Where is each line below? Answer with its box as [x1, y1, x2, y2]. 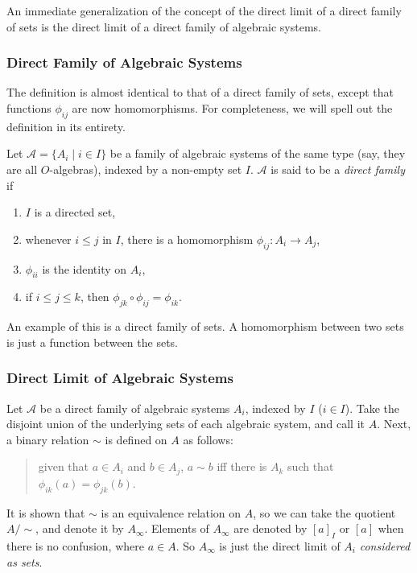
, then [80, 288, 109, 305]
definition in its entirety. [6, 117, 126, 134]
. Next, [377, 415, 411, 432]
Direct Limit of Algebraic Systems [6, 368, 233, 388]
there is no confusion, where [6, 537, 144, 554]
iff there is [217, 458, 267, 475]
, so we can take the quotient [253, 504, 396, 521]
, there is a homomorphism [120, 230, 254, 247]
